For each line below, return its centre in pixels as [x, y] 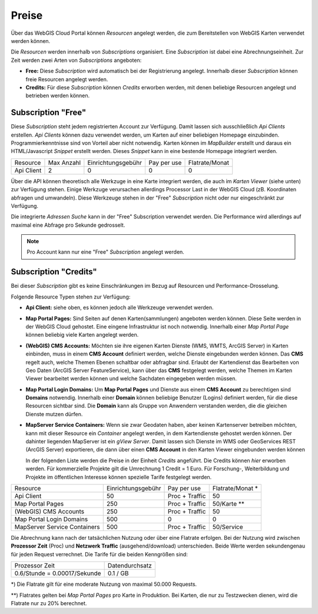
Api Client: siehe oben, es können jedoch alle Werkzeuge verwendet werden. [120, 308]
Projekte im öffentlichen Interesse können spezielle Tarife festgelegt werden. [119, 477]
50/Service [228, 527]
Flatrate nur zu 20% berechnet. [49, 603]
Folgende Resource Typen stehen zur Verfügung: [71, 297]
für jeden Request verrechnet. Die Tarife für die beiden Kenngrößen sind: [99, 554]
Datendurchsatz [130, 566]
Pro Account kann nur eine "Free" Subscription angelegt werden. [106, 252]
